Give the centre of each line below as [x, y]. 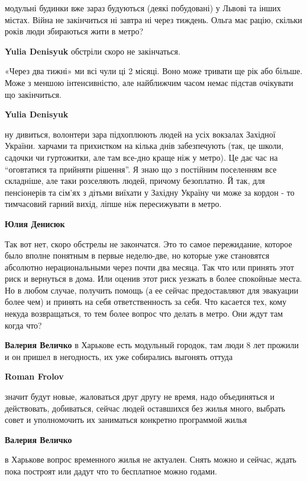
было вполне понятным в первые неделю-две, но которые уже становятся [137, 255]
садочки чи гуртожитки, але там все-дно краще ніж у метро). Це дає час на [141, 157]
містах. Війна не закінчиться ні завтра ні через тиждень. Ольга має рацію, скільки [153, 19]
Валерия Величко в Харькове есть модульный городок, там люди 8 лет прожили [152, 345]
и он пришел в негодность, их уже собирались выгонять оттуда [119, 356]
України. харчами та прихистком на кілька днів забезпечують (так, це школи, [144, 146]
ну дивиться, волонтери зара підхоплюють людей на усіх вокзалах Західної [140, 134]
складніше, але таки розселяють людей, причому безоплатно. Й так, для [135, 181]
